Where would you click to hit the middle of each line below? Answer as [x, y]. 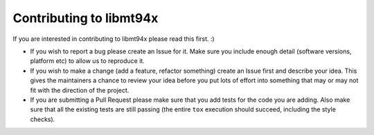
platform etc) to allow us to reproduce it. [87, 61]
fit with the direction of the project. [80, 90]
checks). [43, 119]
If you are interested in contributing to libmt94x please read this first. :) [114, 39]
